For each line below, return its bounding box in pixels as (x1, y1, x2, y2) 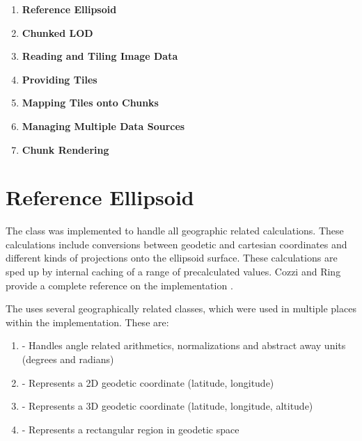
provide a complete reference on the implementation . (6, 278, 233, 292)
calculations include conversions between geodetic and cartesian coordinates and (6, 236, 347, 251)
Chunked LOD (22, 25, 93, 40)
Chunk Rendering (22, 142, 109, 157)
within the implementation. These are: (6, 314, 169, 329)
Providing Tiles (22, 72, 97, 86)
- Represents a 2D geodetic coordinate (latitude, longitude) (22, 375, 274, 390)
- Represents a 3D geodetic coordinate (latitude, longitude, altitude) (22, 399, 313, 413)
